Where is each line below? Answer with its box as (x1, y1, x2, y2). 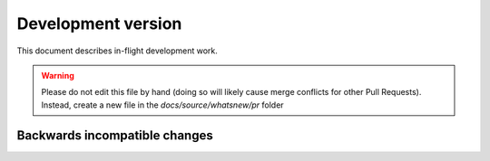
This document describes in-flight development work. (16, 45, 218, 56)
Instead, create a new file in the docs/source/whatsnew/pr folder (41, 99, 285, 110)
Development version (16, 14, 182, 33)
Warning (41, 70, 74, 80)
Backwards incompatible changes (16, 128, 213, 143)
